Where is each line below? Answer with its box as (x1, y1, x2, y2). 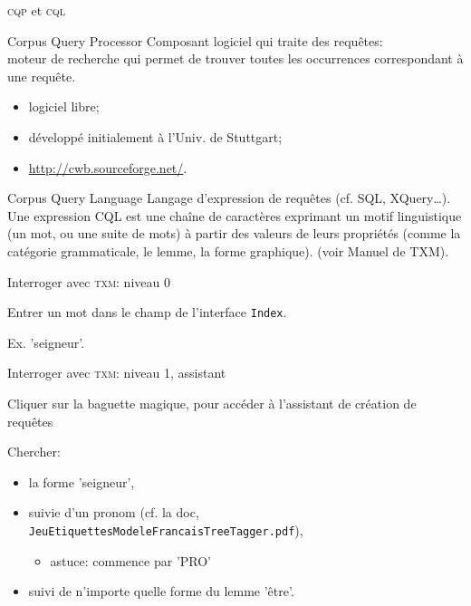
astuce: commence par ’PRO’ (50, 551, 212, 570)
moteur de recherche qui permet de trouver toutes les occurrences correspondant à (7, 49, 464, 68)
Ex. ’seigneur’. (7, 332, 85, 351)
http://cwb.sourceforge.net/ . (28, 158, 187, 177)
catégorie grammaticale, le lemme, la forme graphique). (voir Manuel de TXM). (7, 241, 449, 260)
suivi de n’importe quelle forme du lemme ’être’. (28, 582, 294, 601)
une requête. (7, 66, 76, 85)
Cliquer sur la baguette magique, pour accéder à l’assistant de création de (7, 393, 417, 412)
